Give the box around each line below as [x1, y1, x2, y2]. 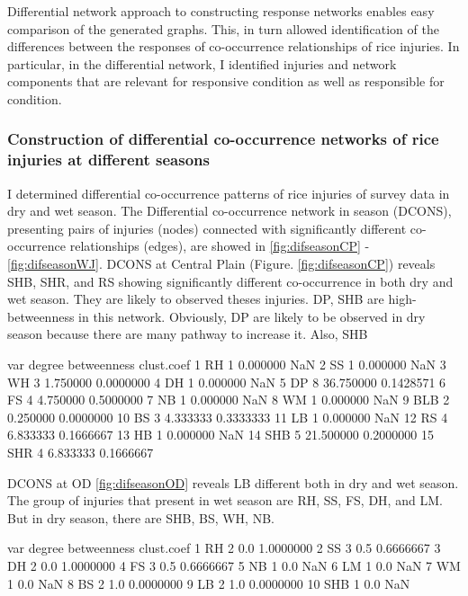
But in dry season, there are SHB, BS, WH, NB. [7, 508, 274, 527]
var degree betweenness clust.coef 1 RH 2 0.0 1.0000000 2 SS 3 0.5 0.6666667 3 [7, 538, 441, 557]
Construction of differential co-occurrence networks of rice [7, 128, 439, 150]
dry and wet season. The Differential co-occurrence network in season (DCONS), [7, 201, 452, 220]
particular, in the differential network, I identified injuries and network [7, 54, 397, 73]
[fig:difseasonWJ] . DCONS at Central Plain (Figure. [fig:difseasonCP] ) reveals [7, 254, 436, 273]
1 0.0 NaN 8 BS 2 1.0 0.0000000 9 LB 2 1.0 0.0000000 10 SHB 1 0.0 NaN [7, 574, 410, 592]
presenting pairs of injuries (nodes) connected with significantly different [7, 218, 407, 237]
